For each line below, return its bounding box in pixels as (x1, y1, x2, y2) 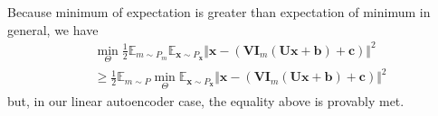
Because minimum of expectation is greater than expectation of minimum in (7, 3, 431, 21)
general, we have (7, 20, 99, 39)
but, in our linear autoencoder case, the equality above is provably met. (7, 91, 405, 110)
